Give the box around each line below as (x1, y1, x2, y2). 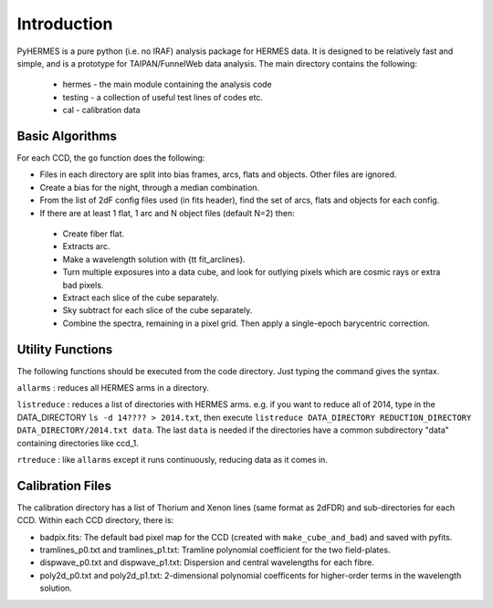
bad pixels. (62, 279, 104, 290)
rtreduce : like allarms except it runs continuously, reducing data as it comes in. (16, 454, 329, 465)
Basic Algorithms (16, 128, 118, 143)
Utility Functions (16, 341, 113, 357)
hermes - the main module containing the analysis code (62, 79, 273, 90)
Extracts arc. (62, 241, 110, 252)
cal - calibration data (62, 105, 141, 116)
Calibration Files (16, 477, 112, 493)
